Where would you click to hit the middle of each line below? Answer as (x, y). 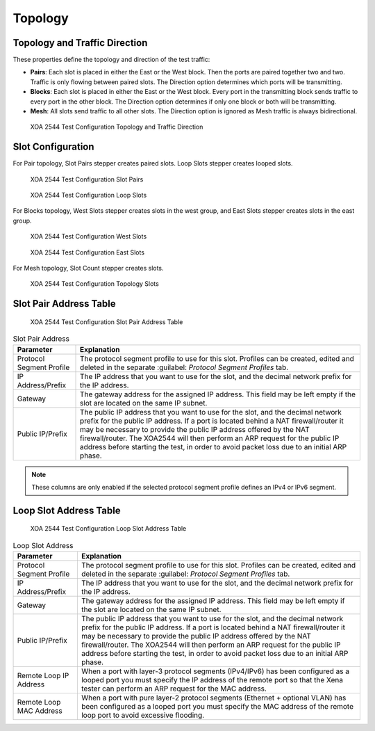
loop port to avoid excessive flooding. (143, 715)
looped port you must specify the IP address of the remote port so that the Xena (212, 680)
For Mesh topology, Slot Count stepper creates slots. (88, 268)
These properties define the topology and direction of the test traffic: (111, 60)
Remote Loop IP (43, 676)
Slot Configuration (53, 147)
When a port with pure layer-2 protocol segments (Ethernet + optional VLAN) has (214, 698)
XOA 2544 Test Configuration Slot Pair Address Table (107, 322)
